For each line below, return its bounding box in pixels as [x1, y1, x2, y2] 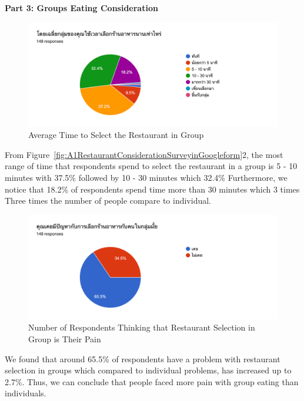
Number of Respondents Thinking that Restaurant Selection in [28, 321, 255, 333]
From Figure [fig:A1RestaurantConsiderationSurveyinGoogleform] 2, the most [5, 148, 283, 160]
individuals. [5, 387, 46, 399]
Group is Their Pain [28, 333, 101, 345]
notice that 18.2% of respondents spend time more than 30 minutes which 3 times [5, 183, 300, 195]
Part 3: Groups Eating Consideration [5, 2, 158, 14]
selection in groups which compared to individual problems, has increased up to [5, 364, 292, 376]
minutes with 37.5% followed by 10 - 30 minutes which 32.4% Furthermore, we [5, 171, 288, 184]
